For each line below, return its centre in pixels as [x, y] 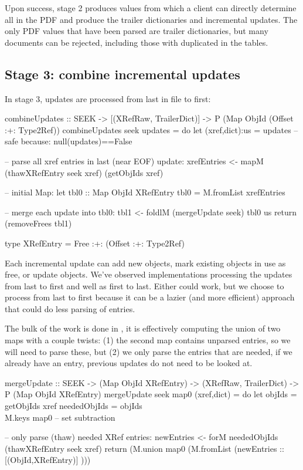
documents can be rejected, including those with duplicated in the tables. [137, 42]
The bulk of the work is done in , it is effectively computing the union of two [143, 328]
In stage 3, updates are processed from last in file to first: [108, 98]
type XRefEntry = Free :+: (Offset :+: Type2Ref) [95, 243]
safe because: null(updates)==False [69, 141]
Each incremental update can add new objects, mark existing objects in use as [145, 263]
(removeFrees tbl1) [38, 223]
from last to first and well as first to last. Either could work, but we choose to [144, 285]
